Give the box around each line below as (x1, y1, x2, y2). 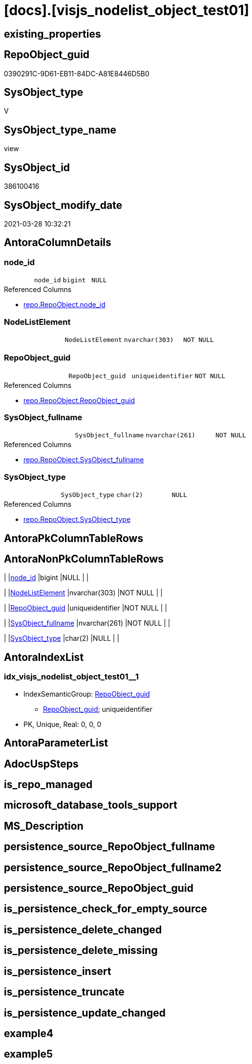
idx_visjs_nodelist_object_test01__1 (4, 672, 139, 682)
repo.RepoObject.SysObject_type (23, 515, 131, 524)
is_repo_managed (4, 778, 93, 791)
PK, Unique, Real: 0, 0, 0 (23, 720, 102, 728)
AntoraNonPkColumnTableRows (4, 553, 164, 566)
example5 (4, 1048, 53, 1061)
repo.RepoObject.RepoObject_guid (23, 396, 135, 405)
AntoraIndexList (4, 651, 84, 663)
